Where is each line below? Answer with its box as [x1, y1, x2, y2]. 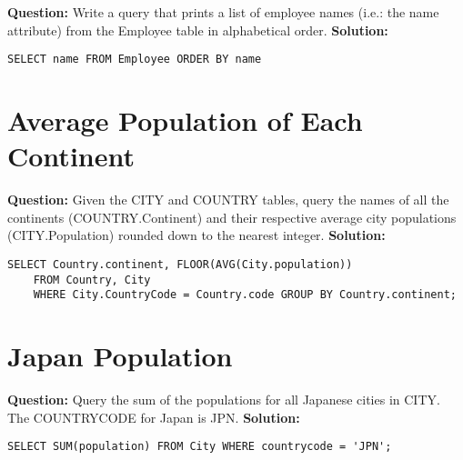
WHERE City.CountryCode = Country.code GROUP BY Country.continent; [33, 288, 457, 302]
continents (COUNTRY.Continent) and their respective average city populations [7, 207, 457, 226]
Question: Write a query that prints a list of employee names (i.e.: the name [7, 3, 439, 21]
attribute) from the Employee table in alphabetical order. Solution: [7, 20, 388, 39]
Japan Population [7, 337, 233, 375]
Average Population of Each [7, 102, 363, 139]
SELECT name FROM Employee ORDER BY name [7, 53, 262, 66]
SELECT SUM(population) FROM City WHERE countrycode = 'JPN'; [7, 440, 392, 454]
